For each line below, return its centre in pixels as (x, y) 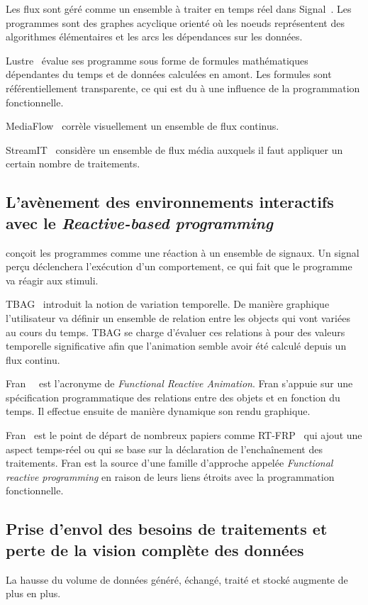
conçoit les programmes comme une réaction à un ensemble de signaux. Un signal (183, 252)
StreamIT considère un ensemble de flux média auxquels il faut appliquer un (174, 149)
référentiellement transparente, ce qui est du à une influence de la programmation (183, 88)
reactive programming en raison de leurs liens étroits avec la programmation (170, 476)
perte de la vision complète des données (155, 549)
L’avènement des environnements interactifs (170, 202)
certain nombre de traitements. (73, 163)
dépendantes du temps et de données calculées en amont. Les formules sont (169, 74)
